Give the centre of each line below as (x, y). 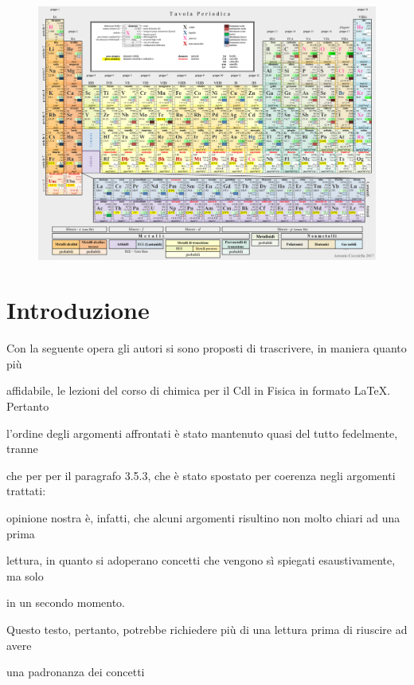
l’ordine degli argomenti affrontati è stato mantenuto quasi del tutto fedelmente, (202, 433)
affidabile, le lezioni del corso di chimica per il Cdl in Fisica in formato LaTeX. (199, 390)
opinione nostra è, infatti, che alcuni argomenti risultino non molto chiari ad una (203, 518)
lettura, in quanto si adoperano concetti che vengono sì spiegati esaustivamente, (201, 560)
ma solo (25, 575)
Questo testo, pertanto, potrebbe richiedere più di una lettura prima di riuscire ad (207, 630)
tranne (22, 449)
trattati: (26, 491)
